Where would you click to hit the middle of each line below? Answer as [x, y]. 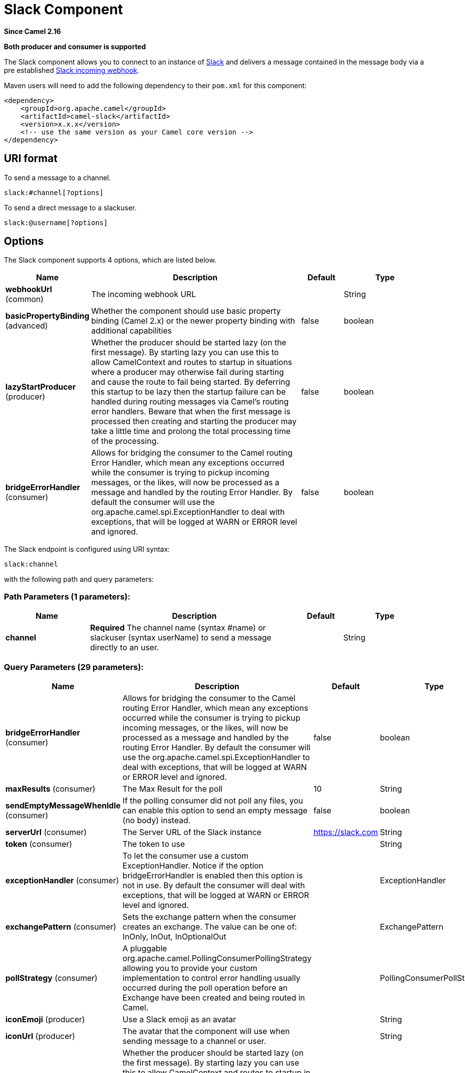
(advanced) [27, 326]
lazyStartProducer [41, 387]
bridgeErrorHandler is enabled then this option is [213, 875]
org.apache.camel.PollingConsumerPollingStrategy [217, 958]
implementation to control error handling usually [211, 978]
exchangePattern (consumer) [61, 926]
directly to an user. [125, 648]
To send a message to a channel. [57, 177]
